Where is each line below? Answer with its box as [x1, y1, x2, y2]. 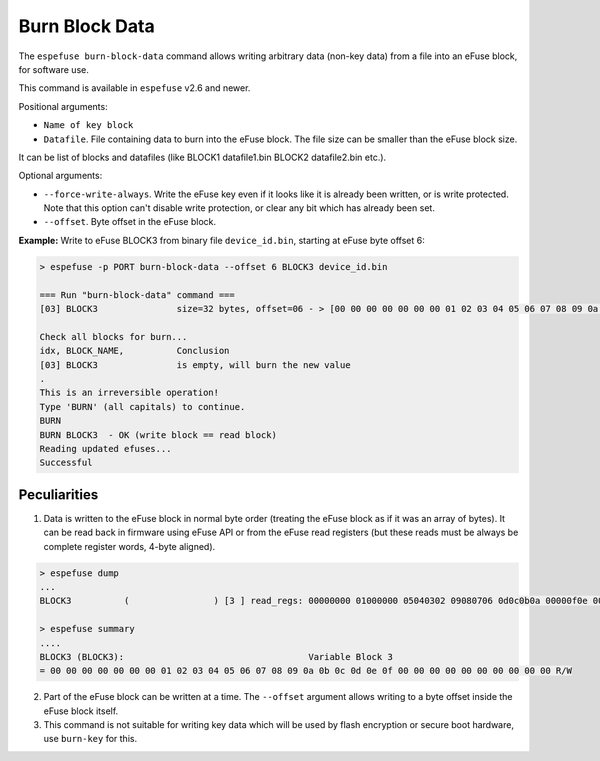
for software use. [18, 63, 89, 75]
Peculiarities [18, 486, 99, 503]
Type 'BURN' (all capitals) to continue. [39, 401, 246, 412]
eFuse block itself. [43, 705, 119, 717]
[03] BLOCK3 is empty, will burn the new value [39, 359, 351, 370]
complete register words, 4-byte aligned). [43, 540, 216, 552]
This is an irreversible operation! [39, 387, 220, 399]
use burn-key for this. [43, 733, 138, 745]
